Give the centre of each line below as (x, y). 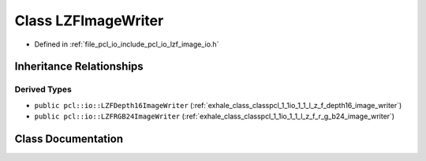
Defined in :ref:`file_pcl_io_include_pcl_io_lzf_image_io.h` (127, 44)
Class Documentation (69, 139)
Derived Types (43, 89)
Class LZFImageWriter (89, 21)
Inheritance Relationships (79, 67)
